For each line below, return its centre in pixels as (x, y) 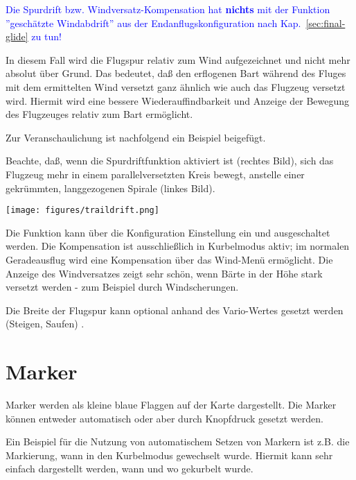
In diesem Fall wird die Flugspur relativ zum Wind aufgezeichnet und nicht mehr (178, 59)
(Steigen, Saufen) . (45, 324)
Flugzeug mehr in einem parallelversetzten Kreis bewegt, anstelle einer (155, 174)
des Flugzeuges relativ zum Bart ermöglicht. (99, 114)
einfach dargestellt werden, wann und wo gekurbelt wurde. (130, 469)
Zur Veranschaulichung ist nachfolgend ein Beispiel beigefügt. (136, 137)
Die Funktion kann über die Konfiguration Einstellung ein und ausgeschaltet (168, 232)
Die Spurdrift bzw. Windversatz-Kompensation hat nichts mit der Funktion (168, 9)
